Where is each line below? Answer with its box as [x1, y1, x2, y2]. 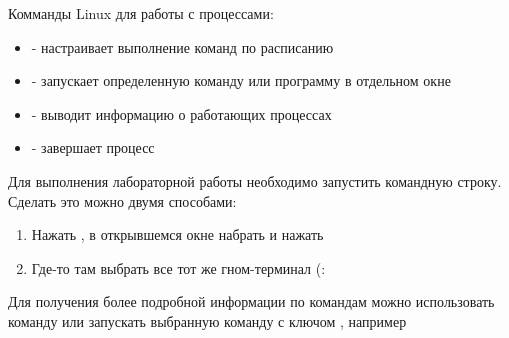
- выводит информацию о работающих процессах [31, 103, 332, 124]
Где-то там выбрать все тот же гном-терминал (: [31, 257, 326, 278]
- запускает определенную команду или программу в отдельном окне [31, 70, 451, 91]
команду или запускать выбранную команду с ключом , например [8, 310, 407, 331]
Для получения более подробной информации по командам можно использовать [8, 291, 495, 312]
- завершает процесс [31, 137, 155, 158]
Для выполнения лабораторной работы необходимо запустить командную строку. [8, 170, 502, 191]
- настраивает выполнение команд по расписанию [31, 36, 334, 57]
